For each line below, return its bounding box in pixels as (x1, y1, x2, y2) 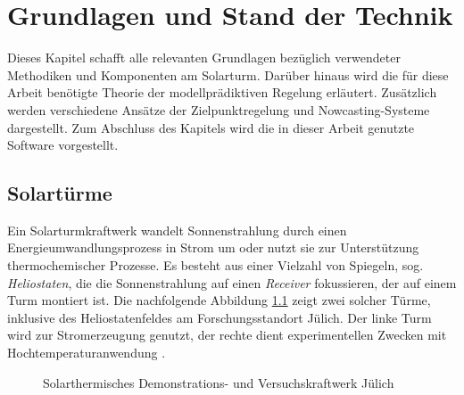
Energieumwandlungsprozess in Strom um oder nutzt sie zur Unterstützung (7, 238, 419, 257)
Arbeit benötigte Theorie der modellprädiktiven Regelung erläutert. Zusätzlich (7, 83, 437, 102)
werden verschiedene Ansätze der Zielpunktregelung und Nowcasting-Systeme (7, 100, 430, 119)
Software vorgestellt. (7, 136, 119, 154)
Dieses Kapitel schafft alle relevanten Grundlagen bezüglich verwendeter (7, 48, 401, 67)
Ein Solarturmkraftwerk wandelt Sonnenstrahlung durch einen (7, 220, 347, 239)
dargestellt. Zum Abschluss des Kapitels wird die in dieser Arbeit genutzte (7, 118, 415, 136)
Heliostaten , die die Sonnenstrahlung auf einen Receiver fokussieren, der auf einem (7, 273, 457, 292)
